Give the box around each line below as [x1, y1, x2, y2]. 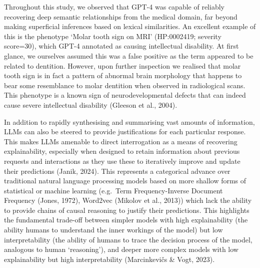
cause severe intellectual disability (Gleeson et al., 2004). [4, 99, 177, 110]
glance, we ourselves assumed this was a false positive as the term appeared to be [4, 50, 253, 61]
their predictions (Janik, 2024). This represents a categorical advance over [4, 165, 230, 176]
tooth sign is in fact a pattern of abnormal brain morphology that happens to [4, 70, 242, 81]
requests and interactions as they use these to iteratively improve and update [4, 155, 240, 166]
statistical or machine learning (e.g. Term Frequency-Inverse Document [4, 185, 223, 195]
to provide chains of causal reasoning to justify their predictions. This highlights [4, 204, 249, 215]
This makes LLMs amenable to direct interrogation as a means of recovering [4, 136, 237, 146]
